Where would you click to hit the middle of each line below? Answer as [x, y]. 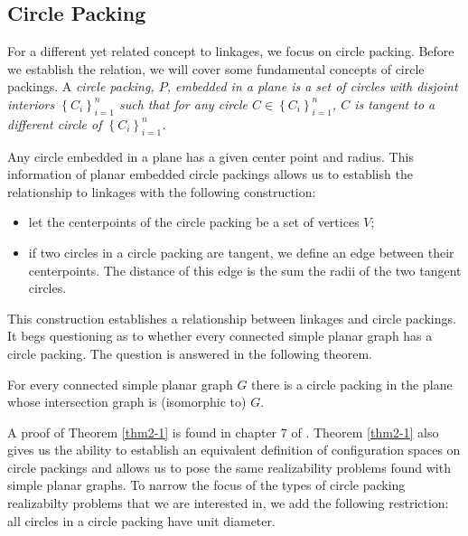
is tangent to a [395, 103]
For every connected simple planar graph [120, 384]
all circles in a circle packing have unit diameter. [141, 520]
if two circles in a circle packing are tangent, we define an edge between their [241, 252]
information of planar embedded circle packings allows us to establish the [210, 174]
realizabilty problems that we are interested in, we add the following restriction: [228, 503]
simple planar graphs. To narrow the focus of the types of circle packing [206, 485]
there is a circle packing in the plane [352, 384]
